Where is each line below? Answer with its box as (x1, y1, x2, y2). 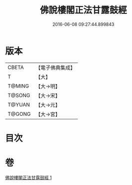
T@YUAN (7, 101, 30, 108)
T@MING (7, 83, 29, 90)
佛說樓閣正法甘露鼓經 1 (5, 175, 52, 181)
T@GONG (7, 110, 31, 117)
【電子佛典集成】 (35, 64, 75, 71)
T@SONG (7, 92, 31, 98)
